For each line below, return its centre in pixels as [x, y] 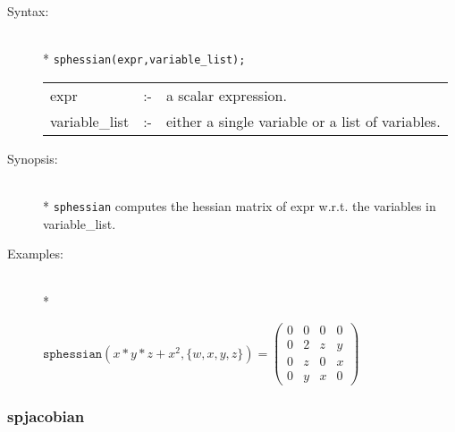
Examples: [35, 254]
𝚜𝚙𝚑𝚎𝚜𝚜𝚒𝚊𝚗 [73, 354]
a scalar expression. [226, 95]
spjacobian [46, 416]
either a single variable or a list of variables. [303, 121]
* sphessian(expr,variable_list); [144, 59]
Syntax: [28, 11]
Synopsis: [33, 158]
